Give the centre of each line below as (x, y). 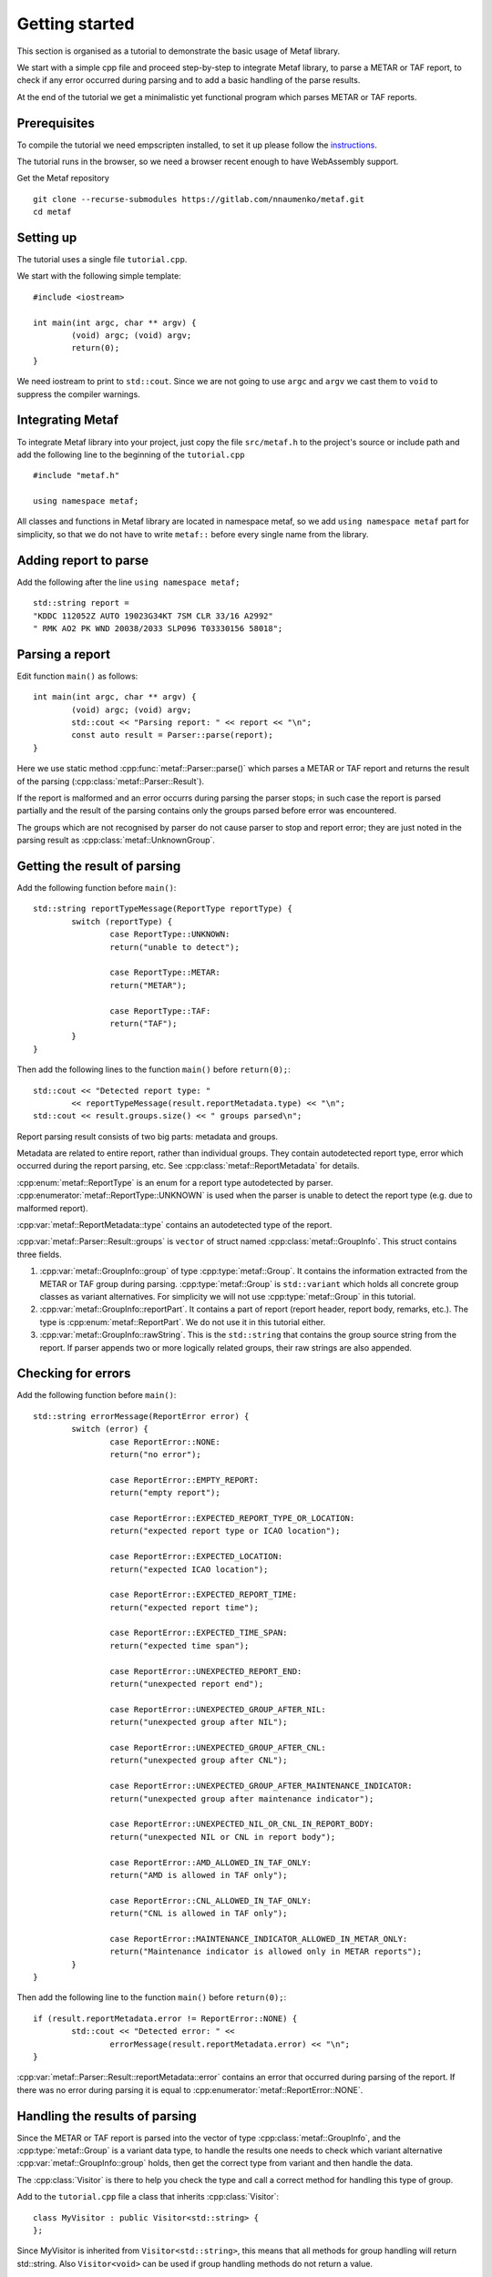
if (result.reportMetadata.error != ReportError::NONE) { (165, 2018)
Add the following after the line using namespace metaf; (128, 582)
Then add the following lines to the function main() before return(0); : (154, 1069)
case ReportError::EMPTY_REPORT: (184, 1480)
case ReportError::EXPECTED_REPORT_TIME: (204, 1595)
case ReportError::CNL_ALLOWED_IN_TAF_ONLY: (210, 1900)
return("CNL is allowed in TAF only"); (199, 1914)
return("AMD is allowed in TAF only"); (199, 1875)
